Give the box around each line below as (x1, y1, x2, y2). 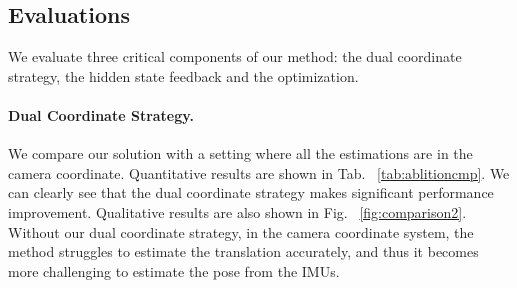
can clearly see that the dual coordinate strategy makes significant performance (8, 182, 494, 203)
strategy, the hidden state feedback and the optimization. (8, 65, 359, 86)
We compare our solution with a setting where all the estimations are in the (8, 143, 473, 164)
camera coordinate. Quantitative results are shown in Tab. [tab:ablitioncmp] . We (8, 162, 510, 183)
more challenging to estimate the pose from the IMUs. (8, 260, 340, 281)
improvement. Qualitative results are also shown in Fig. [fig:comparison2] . (8, 201, 467, 222)
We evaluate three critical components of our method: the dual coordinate (8, 46, 462, 67)
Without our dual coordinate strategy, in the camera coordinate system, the (8, 221, 474, 242)
